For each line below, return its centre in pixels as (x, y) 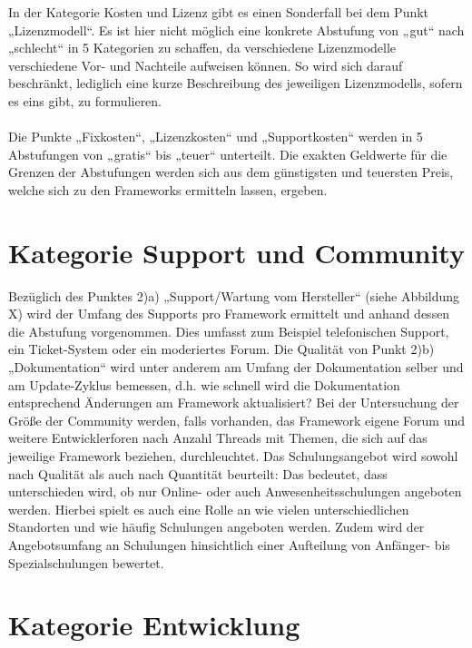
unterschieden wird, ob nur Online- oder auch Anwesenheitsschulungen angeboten (235, 491)
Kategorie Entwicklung (154, 625)
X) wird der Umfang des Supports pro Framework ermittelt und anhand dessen (229, 314)
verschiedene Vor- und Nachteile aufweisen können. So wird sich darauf (206, 65)
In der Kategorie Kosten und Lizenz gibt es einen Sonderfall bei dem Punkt (219, 12)
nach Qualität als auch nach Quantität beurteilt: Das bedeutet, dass (198, 473)
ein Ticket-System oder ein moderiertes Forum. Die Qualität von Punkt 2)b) (221, 349)
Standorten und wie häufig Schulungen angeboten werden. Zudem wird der (216, 527)
